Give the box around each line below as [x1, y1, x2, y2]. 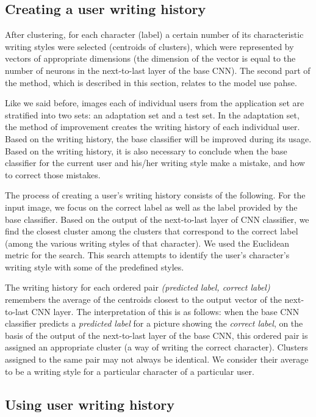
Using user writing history [5, 394, 174, 413]
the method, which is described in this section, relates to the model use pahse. [5, 76, 297, 89]
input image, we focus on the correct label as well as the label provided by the [5, 200, 298, 213]
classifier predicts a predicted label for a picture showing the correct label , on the [5, 317, 303, 330]
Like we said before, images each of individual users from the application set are [5, 96, 304, 109]
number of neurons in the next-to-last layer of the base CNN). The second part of [5, 63, 311, 76]
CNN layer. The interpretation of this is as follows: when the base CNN [31, 305, 300, 317]
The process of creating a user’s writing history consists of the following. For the [5, 189, 306, 201]
